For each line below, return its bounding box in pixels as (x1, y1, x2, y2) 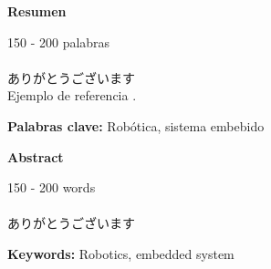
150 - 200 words (7, 178, 96, 197)
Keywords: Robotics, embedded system (7, 243, 235, 263)
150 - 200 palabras (7, 32, 110, 51)
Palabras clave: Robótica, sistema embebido (7, 116, 265, 135)
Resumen (7, 2, 67, 20)
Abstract (7, 147, 64, 166)
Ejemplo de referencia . (7, 86, 137, 105)
